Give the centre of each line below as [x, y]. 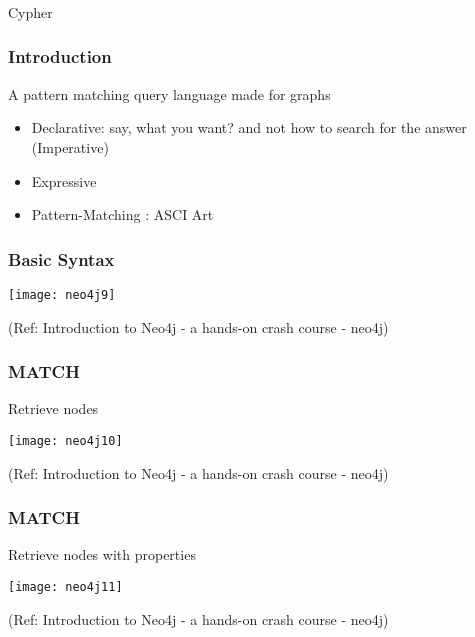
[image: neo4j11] [65, 587]
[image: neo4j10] [65, 440]
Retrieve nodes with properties [102, 554]
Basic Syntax [61, 258]
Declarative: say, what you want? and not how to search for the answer [249, 127]
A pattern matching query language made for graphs [169, 93]
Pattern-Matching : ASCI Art [122, 214]
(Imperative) [70, 146]
